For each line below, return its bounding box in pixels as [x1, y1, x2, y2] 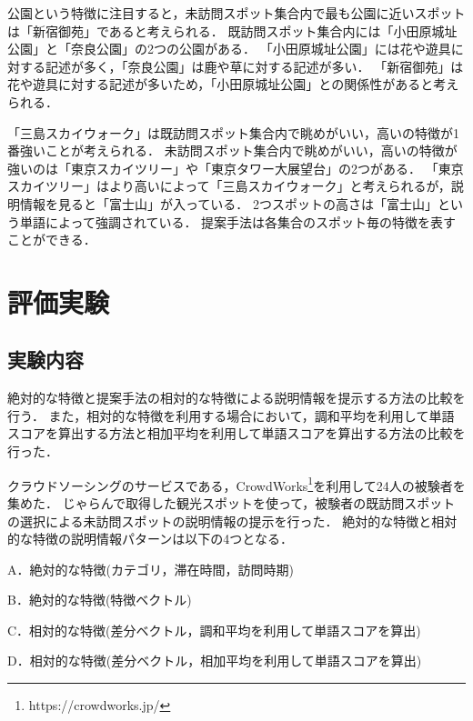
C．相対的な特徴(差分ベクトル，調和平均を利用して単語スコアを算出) [7, 620, 421, 639]
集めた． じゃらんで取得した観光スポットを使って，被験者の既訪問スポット [7, 493, 456, 512]
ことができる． [7, 230, 96, 249]
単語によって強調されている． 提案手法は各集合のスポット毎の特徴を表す [19, 212, 457, 231]
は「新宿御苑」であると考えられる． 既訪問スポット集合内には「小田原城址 [7, 21, 458, 40]
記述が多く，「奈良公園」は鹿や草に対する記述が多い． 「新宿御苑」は [45, 56, 464, 75]
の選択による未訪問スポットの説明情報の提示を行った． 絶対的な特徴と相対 [7, 511, 458, 530]
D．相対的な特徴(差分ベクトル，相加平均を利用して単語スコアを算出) [7, 651, 422, 670]
